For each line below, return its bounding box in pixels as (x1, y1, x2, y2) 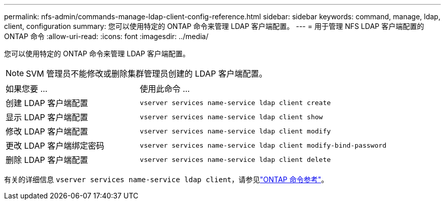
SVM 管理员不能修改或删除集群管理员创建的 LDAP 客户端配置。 (26, 69, 267, 79)
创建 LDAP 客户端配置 (6, 98, 88, 108)
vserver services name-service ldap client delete (140, 155, 331, 163)
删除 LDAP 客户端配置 (6, 155, 88, 165)
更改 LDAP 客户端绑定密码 (6, 141, 105, 151)
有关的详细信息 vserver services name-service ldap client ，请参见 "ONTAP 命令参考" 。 (4, 175, 329, 184)
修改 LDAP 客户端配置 (6, 126, 88, 137)
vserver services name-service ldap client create (140, 98, 331, 107)
